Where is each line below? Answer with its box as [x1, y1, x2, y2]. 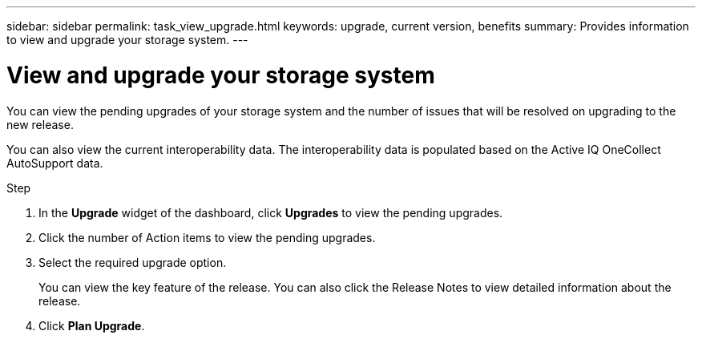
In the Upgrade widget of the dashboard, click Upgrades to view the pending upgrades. [38, 205, 503, 220]
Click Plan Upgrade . [38, 318, 145, 333]
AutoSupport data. [6, 155, 103, 170]
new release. [6, 117, 74, 131]
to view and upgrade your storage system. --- [6, 33, 248, 46]
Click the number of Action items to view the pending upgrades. [38, 230, 376, 244]
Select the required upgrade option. [38, 255, 227, 269]
